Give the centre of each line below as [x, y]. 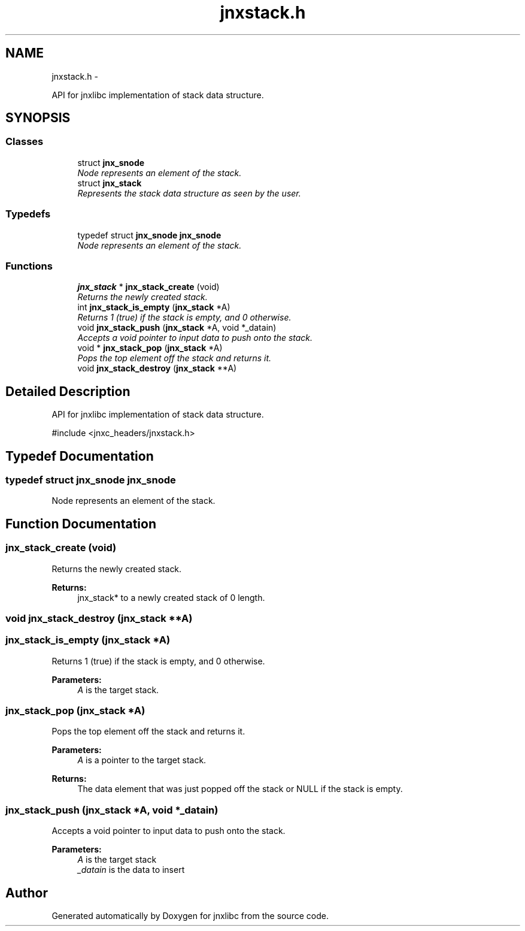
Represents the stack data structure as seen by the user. [189, 193]
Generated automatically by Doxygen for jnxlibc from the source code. [190, 916]
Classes [25, 142]
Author [27, 893]
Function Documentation [81, 524]
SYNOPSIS [38, 118]
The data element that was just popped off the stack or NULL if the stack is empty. [240, 789]
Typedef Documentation [80, 456]
